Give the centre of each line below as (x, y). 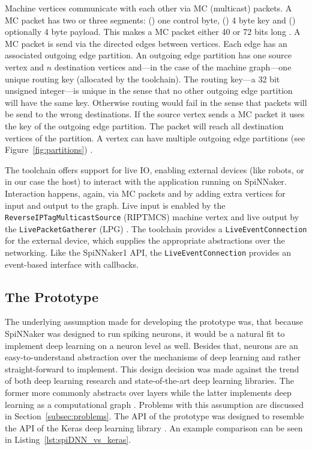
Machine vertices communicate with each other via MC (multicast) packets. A (148, 8)
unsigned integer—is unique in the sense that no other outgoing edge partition (149, 91)
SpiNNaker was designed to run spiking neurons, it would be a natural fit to (145, 334)
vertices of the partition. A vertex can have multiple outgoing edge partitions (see (155, 137)
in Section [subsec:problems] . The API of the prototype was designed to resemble (154, 416)
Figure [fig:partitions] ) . (49, 149)
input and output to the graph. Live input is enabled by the (115, 205)
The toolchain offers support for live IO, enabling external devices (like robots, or (154, 169)
